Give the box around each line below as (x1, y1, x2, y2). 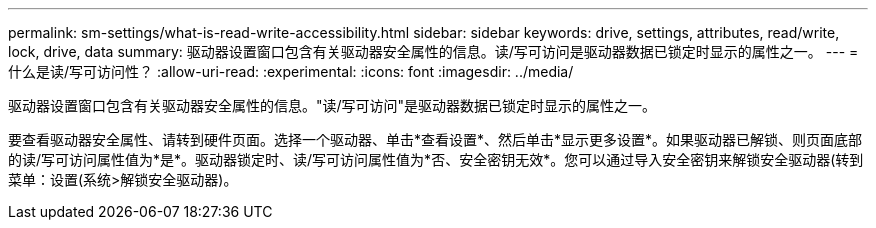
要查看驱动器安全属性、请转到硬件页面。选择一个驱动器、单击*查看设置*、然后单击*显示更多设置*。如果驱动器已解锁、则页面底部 (8, 131, 863, 148)
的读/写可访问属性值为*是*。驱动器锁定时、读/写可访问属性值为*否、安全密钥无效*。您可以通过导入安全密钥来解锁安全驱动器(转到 (8, 151, 864, 168)
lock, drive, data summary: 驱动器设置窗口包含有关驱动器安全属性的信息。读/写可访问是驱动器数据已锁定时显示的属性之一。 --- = (8, 43, 859, 60)
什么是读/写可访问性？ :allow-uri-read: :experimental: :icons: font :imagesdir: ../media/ (8, 63, 574, 80)
